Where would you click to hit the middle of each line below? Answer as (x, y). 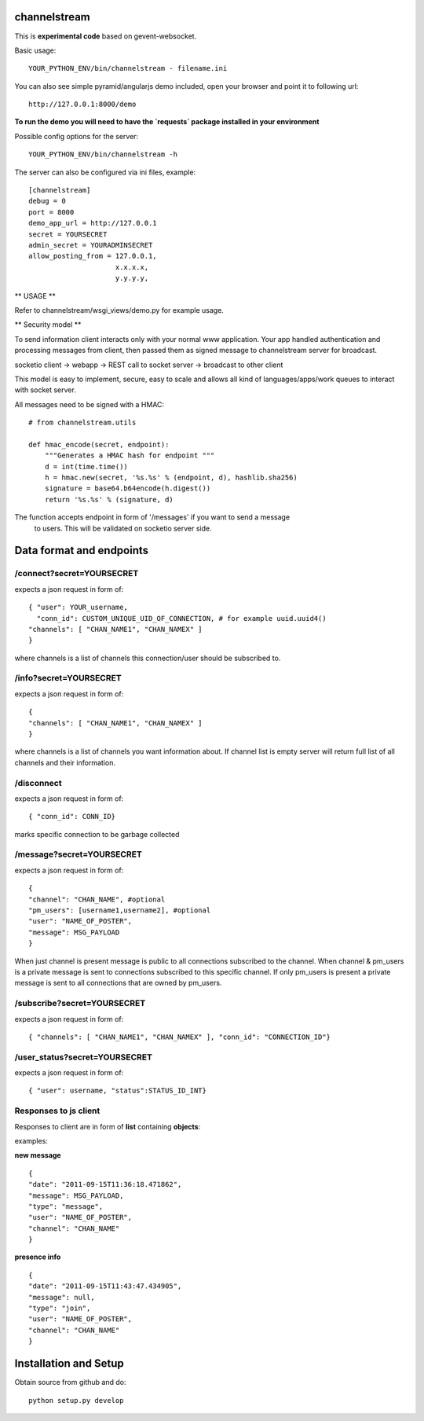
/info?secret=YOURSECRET (68, 678)
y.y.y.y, (132, 278)
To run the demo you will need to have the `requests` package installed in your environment (167, 122)
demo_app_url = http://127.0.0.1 (93, 223)
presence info (38, 1257)
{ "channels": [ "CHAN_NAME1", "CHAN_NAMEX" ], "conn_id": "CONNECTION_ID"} (180, 1037)
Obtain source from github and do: (70, 1382)
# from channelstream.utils (82, 423)
